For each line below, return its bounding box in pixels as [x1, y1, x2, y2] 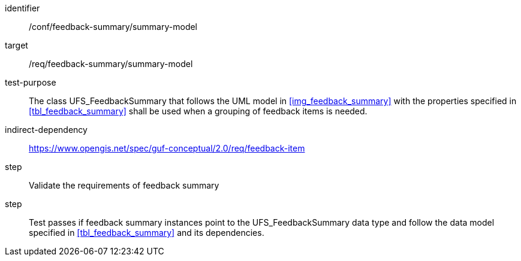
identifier [5, 3, 40, 13]
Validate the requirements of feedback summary [29, 180, 219, 190]
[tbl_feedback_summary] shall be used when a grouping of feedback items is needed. [29, 106, 368, 116]
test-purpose [5, 77, 56, 87]
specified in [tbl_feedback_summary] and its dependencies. [29, 227, 264, 238]
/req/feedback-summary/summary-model [29, 59, 193, 69]
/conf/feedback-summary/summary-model [29, 22, 198, 32]
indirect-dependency [5, 125, 88, 135]
